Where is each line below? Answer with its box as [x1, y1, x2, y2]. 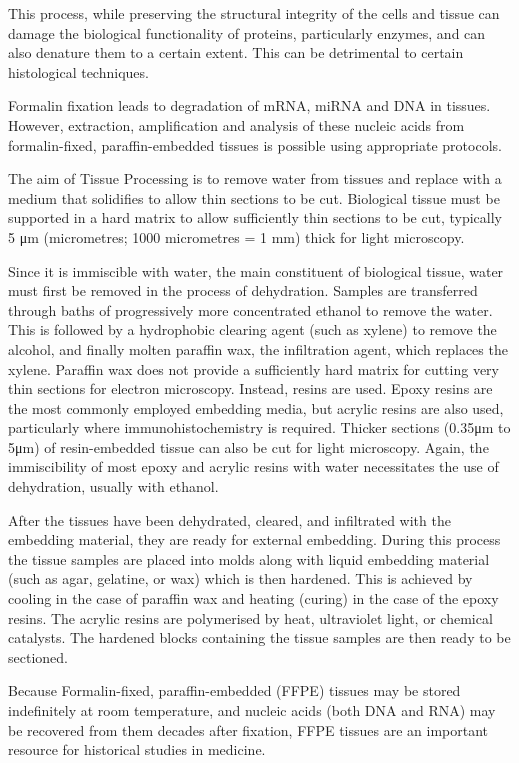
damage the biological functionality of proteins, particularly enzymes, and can [8, 22, 486, 43]
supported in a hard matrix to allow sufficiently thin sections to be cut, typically [8, 207, 502, 228]
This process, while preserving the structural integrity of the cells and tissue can [8, 3, 500, 23]
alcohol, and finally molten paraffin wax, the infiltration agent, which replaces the [8, 338, 508, 359]
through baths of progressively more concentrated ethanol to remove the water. [8, 299, 493, 320]
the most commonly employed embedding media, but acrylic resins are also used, [8, 397, 504, 418]
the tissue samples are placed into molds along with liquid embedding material [8, 548, 490, 569]
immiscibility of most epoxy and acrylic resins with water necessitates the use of [8, 456, 499, 477]
